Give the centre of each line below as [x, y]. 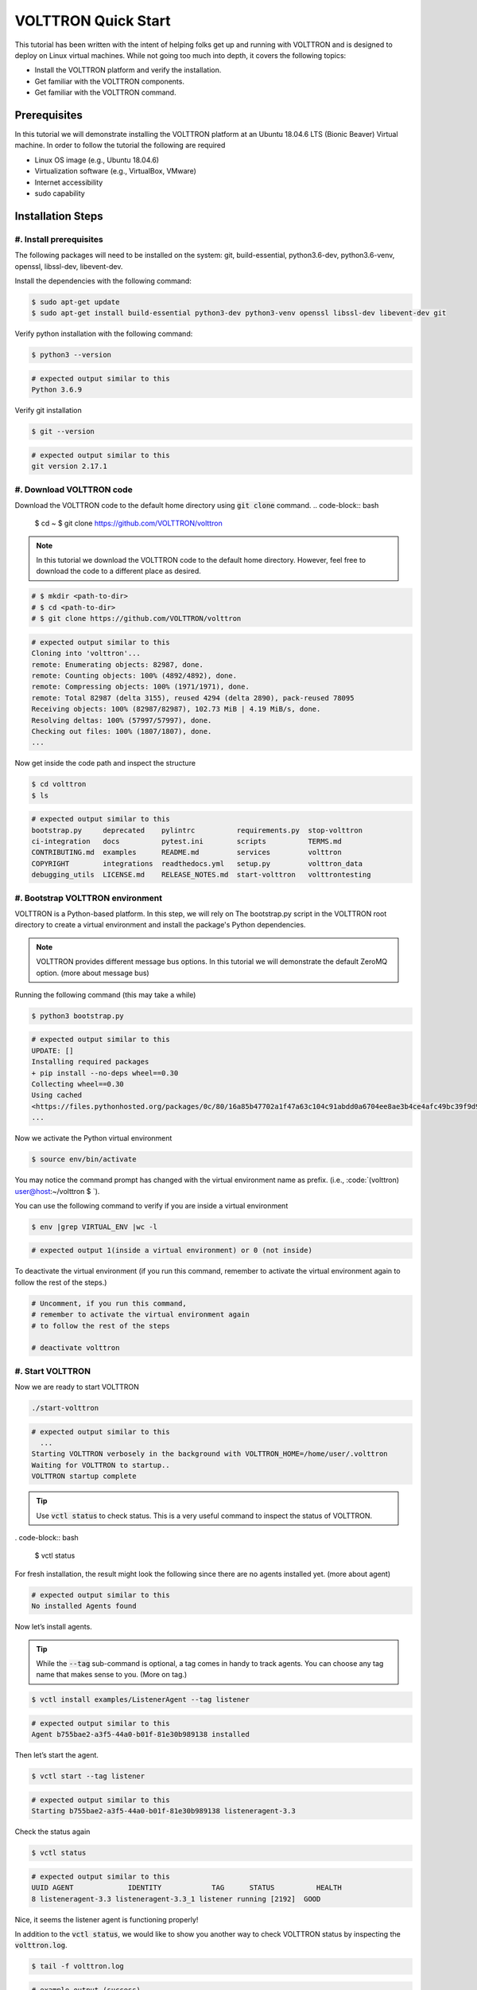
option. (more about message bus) [93, 973]
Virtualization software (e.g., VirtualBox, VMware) [115, 171]
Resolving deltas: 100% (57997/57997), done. [122, 720]
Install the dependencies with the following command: [103, 281]
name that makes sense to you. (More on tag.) [112, 1675]
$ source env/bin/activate [84, 1159]
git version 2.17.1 [69, 466]
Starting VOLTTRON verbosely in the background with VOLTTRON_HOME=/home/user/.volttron [210, 1454]
